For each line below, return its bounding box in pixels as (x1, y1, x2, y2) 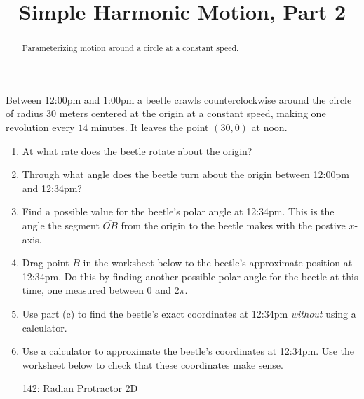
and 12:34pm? (22, 180, 82, 195)
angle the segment (22, 217, 100, 232)
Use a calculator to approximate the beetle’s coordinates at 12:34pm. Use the (22, 344, 355, 358)
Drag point (22, 255, 69, 270)
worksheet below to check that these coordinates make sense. (22, 357, 283, 372)
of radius (6, 106, 43, 121)
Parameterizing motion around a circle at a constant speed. (22, 42, 239, 54)
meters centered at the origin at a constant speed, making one (59, 106, 326, 121)
